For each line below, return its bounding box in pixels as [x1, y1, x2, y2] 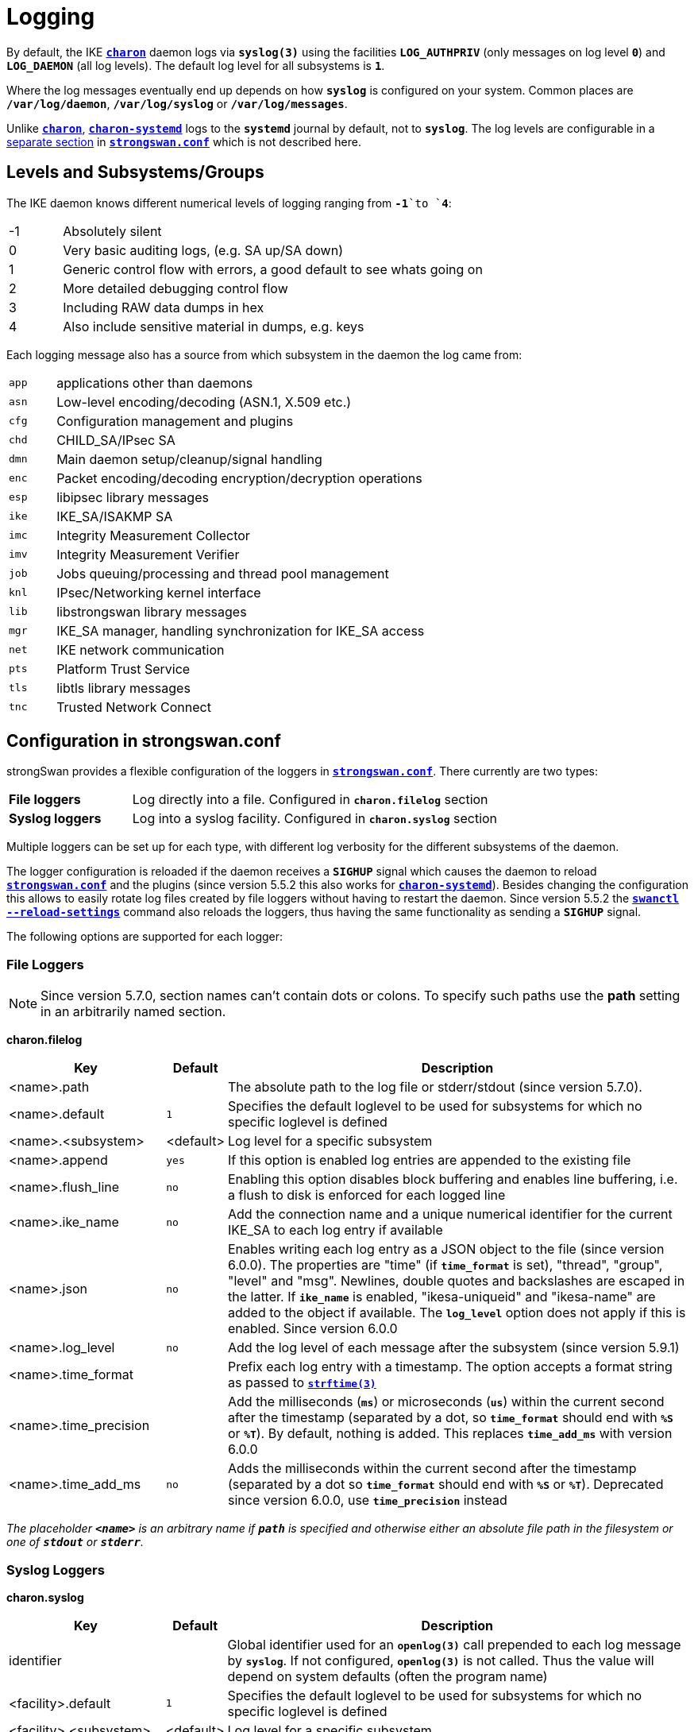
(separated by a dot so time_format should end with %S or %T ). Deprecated [228, 1476, 664, 1493]
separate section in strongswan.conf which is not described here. [6, 134, 361, 149]
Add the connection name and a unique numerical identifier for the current [228, 1206, 673, 1223]
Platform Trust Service [56, 660, 191, 677]
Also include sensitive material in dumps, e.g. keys [63, 318, 364, 334]
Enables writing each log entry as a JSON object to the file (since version [228, 1241, 665, 1258]
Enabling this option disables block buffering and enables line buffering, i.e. [228, 1171, 678, 1188]
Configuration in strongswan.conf [6, 731, 281, 752]
